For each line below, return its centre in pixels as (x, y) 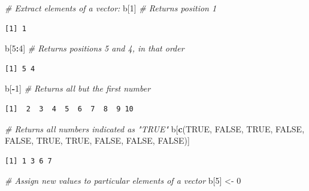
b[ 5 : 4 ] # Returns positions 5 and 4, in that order (95, 48)
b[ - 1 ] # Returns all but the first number (78, 88)
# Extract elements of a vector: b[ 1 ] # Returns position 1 (111, 8)
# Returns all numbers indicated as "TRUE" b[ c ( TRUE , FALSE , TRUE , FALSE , (155, 128)
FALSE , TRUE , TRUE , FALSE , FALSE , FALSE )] (97, 140)
